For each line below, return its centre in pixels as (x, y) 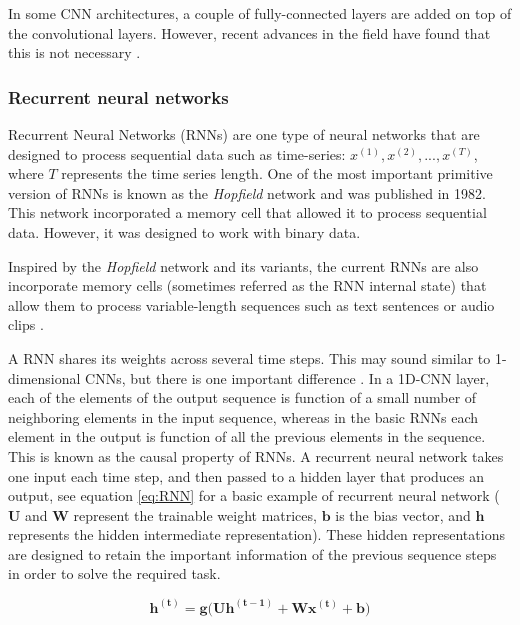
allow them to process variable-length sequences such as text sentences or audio (251, 304)
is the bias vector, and (403, 514)
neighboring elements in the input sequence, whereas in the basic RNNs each (243, 416)
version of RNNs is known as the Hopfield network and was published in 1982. (247, 192)
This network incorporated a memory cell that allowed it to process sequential (247, 212)
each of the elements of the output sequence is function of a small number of (242, 397)
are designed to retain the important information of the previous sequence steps (252, 553)
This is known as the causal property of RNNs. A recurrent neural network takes (256, 455)
